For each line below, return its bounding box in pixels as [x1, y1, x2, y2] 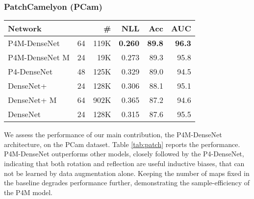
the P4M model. [4, 187, 52, 197]
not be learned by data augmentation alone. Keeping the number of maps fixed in [4, 168, 250, 178]
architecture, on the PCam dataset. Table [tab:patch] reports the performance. [4, 139, 240, 149]
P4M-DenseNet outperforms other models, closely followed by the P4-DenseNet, [4, 149, 244, 159]
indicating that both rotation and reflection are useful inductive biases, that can [4, 158, 245, 168]
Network [8, 23, 42, 34]
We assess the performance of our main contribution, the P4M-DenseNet [4, 129, 222, 140]
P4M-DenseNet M [8, 51, 70, 63]
